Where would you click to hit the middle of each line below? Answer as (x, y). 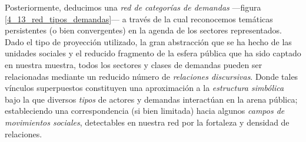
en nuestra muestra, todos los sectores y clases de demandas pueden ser (134, 64)
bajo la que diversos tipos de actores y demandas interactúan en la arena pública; (151, 99)
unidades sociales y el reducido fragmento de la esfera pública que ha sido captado (153, 53)
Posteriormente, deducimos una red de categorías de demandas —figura (133, 7)
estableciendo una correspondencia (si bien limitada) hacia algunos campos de (145, 111)
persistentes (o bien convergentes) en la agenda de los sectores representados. (143, 30)
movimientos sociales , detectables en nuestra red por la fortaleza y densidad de (147, 122)
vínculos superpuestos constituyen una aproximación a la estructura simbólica (144, 88)
